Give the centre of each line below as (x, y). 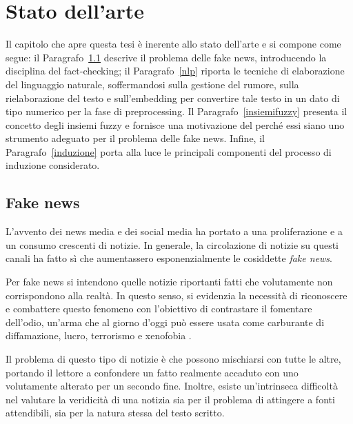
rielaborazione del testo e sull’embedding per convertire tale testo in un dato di (173, 98)
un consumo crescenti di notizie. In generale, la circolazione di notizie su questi (172, 244)
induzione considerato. (53, 165)
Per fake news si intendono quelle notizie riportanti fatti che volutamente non (169, 282)
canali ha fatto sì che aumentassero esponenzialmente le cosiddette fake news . (169, 258)
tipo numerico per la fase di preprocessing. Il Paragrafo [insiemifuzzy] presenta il (176, 111)
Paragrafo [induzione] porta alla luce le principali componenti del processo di (169, 151)
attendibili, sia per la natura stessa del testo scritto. (115, 413)
